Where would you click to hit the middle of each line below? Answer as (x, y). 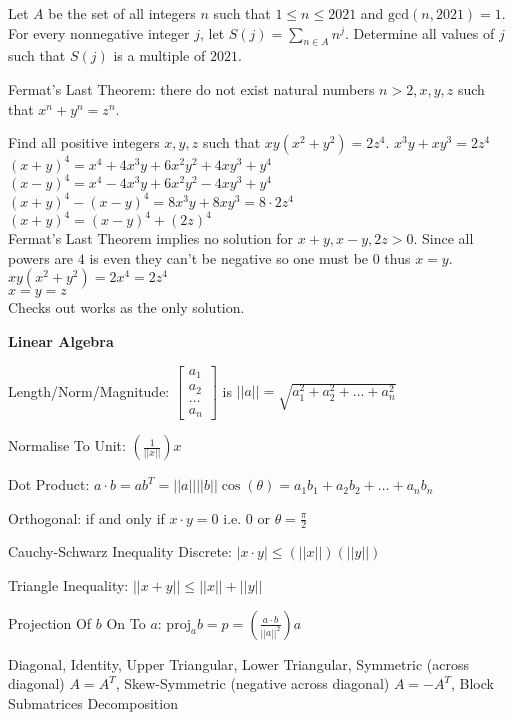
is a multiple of (159, 55)
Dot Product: (49, 484)
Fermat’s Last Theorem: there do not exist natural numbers (191, 88)
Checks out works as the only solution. (126, 307)
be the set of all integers (122, 13)
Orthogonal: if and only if (86, 517)
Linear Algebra (61, 340)
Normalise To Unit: (67, 445)
